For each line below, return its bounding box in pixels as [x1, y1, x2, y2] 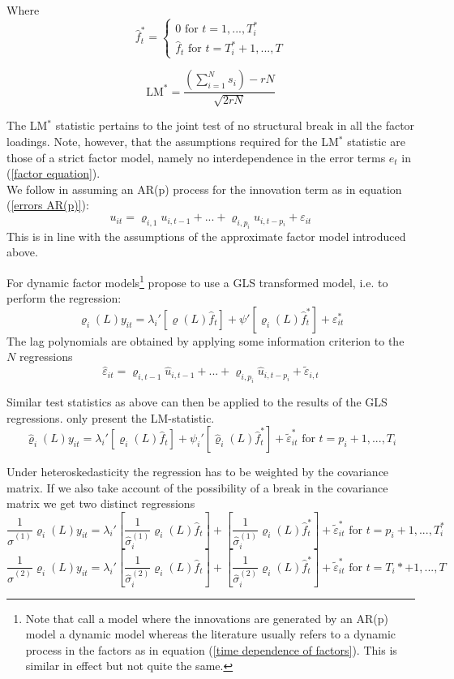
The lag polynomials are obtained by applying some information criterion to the [6, 332, 405, 349]
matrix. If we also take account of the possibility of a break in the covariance [6, 479, 388, 496]
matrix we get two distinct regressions [6, 495, 195, 512]
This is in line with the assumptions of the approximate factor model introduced [6, 227, 406, 244]
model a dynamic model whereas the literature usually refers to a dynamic [25, 625, 396, 642]
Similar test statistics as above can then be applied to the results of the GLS [6, 393, 388, 410]
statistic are [347, 133, 405, 150]
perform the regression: [6, 290, 122, 307]
